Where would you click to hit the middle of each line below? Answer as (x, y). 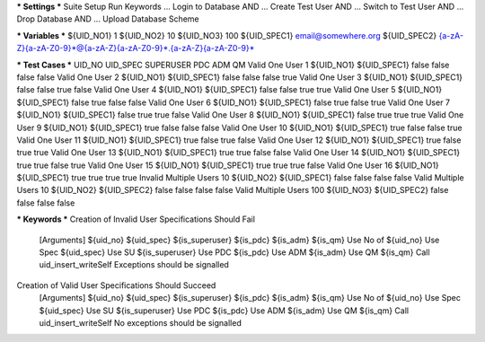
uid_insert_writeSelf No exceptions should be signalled (140, 322)
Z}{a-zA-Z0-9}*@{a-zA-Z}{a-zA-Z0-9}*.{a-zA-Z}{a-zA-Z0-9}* (136, 48)
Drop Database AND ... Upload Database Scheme (108, 19)
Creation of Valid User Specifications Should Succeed (116, 285)
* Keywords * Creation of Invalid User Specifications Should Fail (136, 219)
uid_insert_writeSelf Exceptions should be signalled (134, 265)
